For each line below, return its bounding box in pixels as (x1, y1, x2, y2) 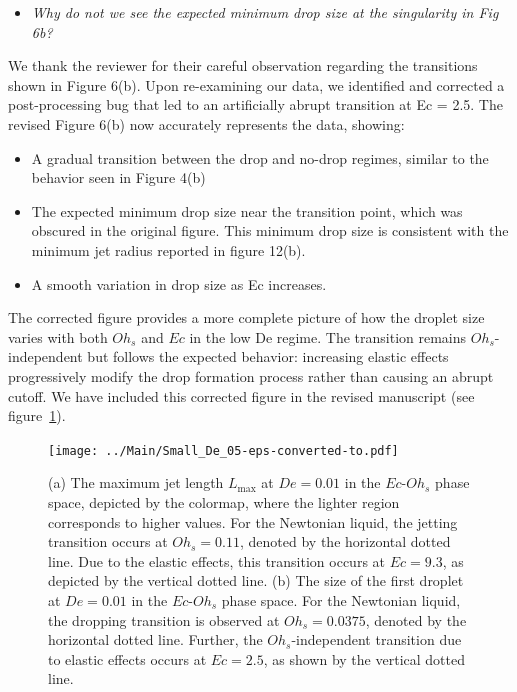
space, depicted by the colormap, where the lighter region (48, 491, 400, 512)
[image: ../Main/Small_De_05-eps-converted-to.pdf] (48, 443, 399, 458)
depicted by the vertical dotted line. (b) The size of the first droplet (48, 570, 464, 591)
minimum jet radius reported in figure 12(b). (31, 239, 306, 260)
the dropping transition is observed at (48, 609, 280, 630)
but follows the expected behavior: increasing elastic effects (87, 346, 449, 367)
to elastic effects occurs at (48, 648, 207, 669)
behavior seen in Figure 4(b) (31, 167, 206, 188)
